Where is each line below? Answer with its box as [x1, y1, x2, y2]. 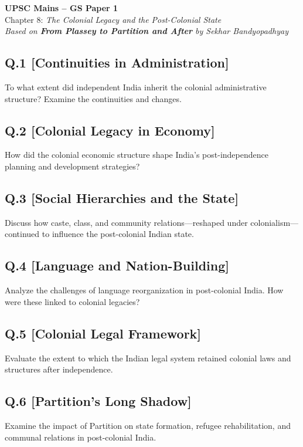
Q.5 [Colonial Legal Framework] [5, 324, 202, 342]
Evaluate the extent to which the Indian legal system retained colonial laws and [5, 351, 291, 364]
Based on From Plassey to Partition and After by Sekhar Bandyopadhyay [5, 25, 288, 37]
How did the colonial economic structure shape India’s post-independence [5, 148, 268, 161]
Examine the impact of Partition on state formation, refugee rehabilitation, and [5, 419, 291, 431]
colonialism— [250, 216, 299, 228]
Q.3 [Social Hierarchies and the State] [5, 188, 239, 206]
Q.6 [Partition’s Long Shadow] [5, 392, 192, 410]
